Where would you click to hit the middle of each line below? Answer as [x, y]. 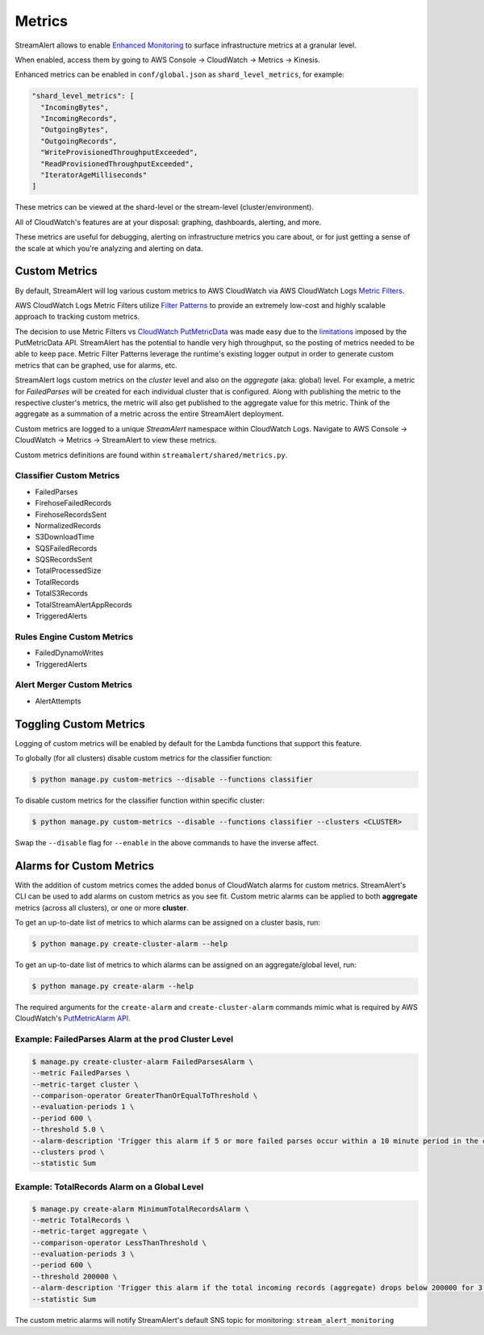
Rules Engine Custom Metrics [74, 636]
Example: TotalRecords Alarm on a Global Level [109, 1187]
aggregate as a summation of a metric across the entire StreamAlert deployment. [149, 414]
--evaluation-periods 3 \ [83, 1254]
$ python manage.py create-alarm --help [113, 986]
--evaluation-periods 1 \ [83, 1107]
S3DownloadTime [65, 537]
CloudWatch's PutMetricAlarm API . [73, 1018]
